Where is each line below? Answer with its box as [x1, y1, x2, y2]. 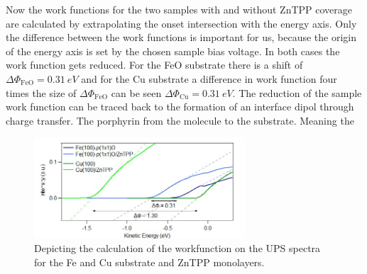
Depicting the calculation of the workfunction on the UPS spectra [34, 241, 321, 256]
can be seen [111, 85, 162, 100]
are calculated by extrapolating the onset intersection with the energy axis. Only [6, 16, 357, 30]
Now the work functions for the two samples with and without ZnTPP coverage [6, 2, 352, 16]
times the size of [6, 85, 77, 100]
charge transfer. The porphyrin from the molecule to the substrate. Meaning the [6, 113, 354, 127]
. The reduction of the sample [232, 85, 362, 100]
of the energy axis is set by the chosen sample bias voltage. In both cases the [6, 43, 340, 58]
